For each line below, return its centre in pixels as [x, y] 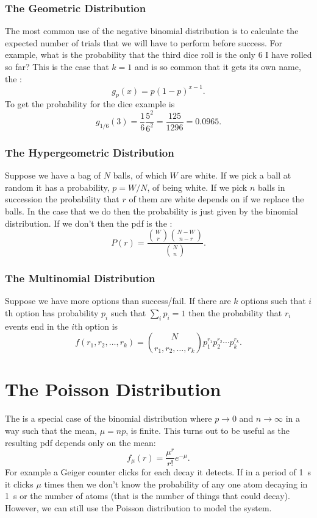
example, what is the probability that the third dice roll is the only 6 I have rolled [158, 55]
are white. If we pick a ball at [236, 175]
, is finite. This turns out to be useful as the [208, 430]
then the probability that [235, 312]
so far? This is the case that [57, 66]
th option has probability [52, 312]
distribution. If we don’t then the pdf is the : [89, 223]
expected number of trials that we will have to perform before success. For [144, 42]
